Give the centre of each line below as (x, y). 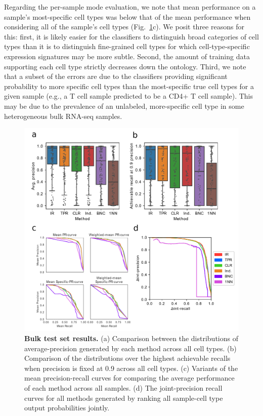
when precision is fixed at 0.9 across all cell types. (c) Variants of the (131, 368)
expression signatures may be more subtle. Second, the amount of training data (127, 56)
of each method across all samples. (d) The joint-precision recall (123, 387)
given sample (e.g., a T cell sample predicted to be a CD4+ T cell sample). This (129, 96)
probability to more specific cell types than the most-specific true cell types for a (129, 86)
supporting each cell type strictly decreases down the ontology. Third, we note (125, 66)
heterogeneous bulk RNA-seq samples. (63, 116)
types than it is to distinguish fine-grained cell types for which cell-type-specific (127, 46)
